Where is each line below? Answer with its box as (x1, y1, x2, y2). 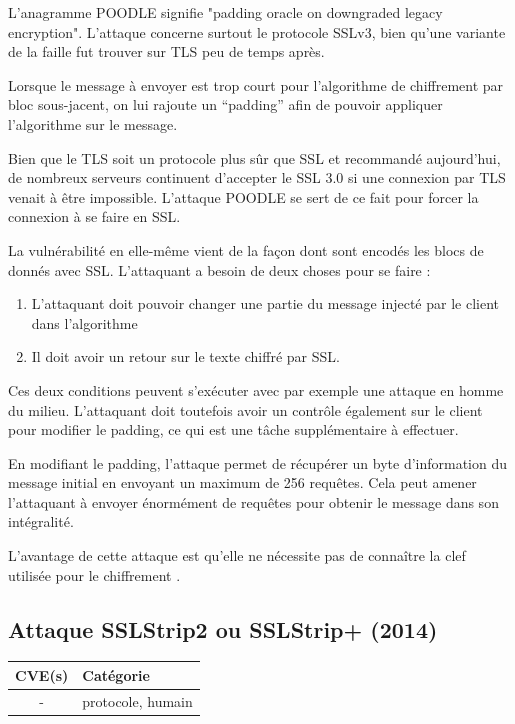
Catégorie (82, 664, 150, 685)
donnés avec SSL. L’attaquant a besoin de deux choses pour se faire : (8, 259, 431, 280)
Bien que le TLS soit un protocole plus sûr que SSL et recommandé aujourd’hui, (8, 147, 501, 168)
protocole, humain (82, 690, 193, 711)
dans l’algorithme (31, 312, 138, 333)
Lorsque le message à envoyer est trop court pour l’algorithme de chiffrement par (8, 74, 504, 95)
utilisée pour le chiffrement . (8, 564, 181, 585)
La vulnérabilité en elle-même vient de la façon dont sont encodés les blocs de (8, 239, 484, 260)
